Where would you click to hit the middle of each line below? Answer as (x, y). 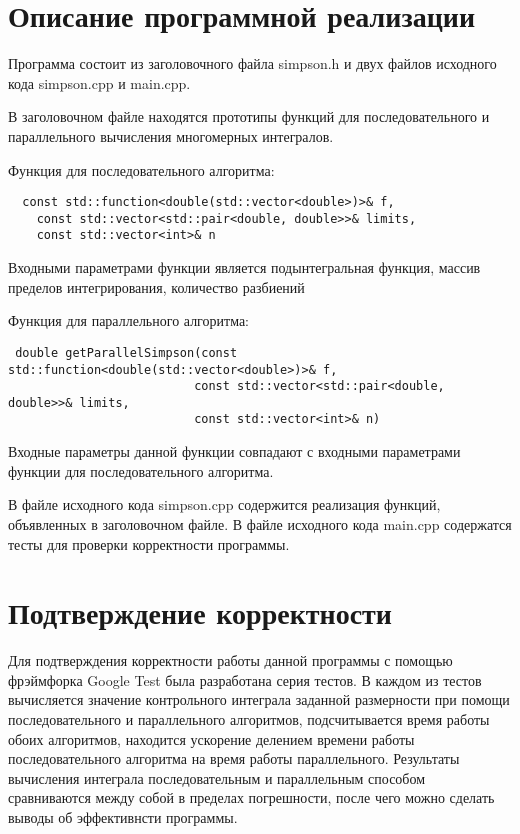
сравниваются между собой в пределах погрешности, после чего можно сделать (251, 797)
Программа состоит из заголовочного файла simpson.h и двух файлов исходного (252, 63)
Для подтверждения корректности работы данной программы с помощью (230, 660)
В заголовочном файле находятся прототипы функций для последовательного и (249, 116)
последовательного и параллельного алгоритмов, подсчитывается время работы (249, 719)
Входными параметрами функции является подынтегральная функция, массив (244, 267)
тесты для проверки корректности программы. (149, 543)
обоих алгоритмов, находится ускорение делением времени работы (211, 738)
